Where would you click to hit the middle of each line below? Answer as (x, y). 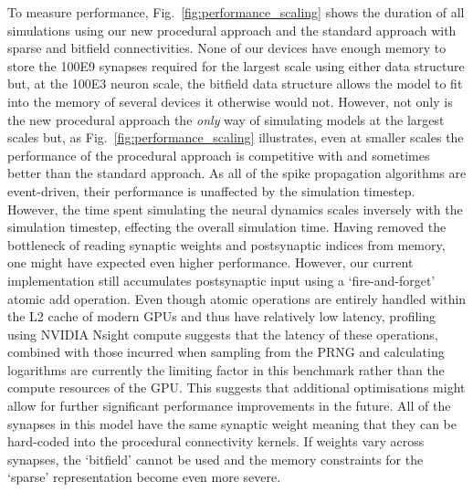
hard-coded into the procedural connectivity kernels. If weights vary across (216, 441)
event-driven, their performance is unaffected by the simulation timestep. (211, 190)
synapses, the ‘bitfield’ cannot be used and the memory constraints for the (215, 459)
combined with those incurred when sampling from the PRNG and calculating (226, 352)
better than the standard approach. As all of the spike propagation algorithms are (237, 173)
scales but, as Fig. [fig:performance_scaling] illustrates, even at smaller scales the (236, 137)
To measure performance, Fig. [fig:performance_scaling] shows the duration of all (236, 12)
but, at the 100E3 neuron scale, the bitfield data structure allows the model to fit (235, 84)
